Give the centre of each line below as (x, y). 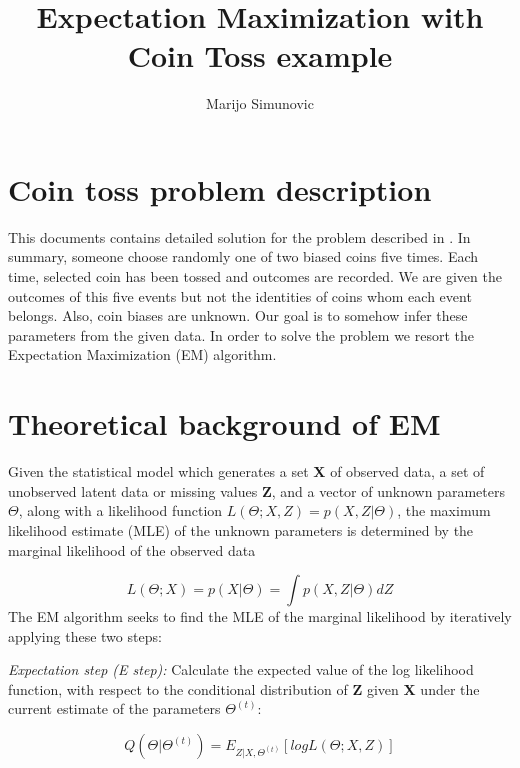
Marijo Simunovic (260, 103)
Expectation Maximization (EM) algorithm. (142, 354)
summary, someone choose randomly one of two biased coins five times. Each (243, 256)
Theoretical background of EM (224, 423)
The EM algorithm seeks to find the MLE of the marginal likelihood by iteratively (260, 616)
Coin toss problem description (220, 188)
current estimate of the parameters (114, 708)
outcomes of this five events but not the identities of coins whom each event (240, 295)
